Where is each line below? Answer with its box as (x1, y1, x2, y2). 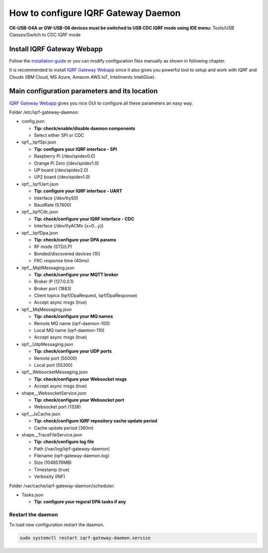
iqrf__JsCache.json (21, 411, 61, 417)
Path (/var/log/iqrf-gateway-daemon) (34, 445, 110, 451)
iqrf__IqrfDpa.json (21, 229, 58, 236)
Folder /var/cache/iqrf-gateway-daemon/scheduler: (9, 483, 115, 489)
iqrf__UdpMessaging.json (21, 341, 73, 347)
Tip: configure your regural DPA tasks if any (34, 499, 126, 505)
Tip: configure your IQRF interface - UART (34, 188, 123, 194)
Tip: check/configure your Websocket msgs (34, 376, 127, 382)
